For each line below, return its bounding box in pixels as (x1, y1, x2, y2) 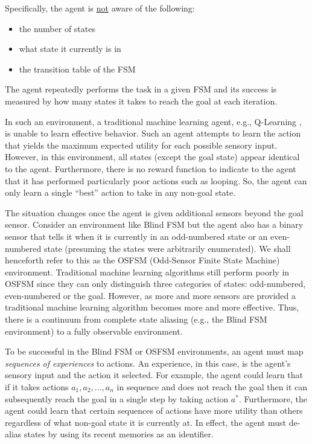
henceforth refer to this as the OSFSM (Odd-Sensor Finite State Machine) (5, 254, 280, 266)
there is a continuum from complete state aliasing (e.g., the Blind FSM (5, 313, 267, 326)
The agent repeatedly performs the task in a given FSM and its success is (5, 83, 277, 95)
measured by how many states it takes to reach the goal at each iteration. (5, 94, 278, 107)
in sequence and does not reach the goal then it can (116, 381, 308, 393)
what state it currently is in (19, 42, 121, 55)
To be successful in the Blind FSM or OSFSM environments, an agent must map (5, 345, 304, 358)
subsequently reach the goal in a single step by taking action (5, 392, 229, 405)
